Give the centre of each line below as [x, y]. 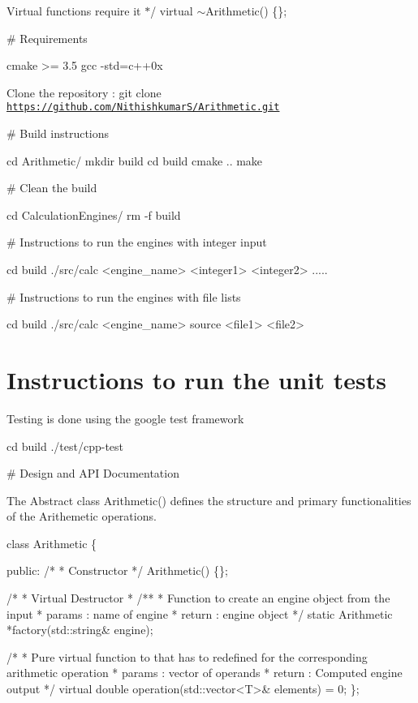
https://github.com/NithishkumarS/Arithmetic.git [143, 107]
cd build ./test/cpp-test [65, 446]
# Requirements [47, 38]
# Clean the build [52, 188]
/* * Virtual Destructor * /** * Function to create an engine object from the [198, 598]
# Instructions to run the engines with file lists [124, 296]
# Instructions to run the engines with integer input [137, 242]
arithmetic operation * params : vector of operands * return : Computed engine [205, 673]
